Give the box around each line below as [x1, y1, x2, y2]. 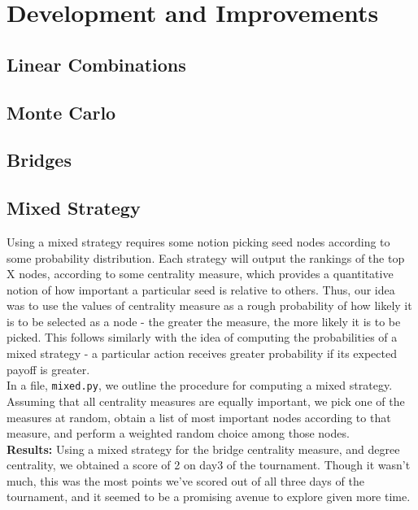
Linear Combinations [7, 51, 186, 76]
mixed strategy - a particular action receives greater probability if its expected [7, 345, 397, 362]
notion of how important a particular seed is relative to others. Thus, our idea [7, 281, 395, 298]
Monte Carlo [7, 99, 116, 124]
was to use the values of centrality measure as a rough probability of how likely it [7, 297, 412, 314]
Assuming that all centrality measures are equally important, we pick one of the [7, 392, 405, 409]
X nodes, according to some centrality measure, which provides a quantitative [7, 265, 394, 282]
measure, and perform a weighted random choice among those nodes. [7, 425, 350, 442]
